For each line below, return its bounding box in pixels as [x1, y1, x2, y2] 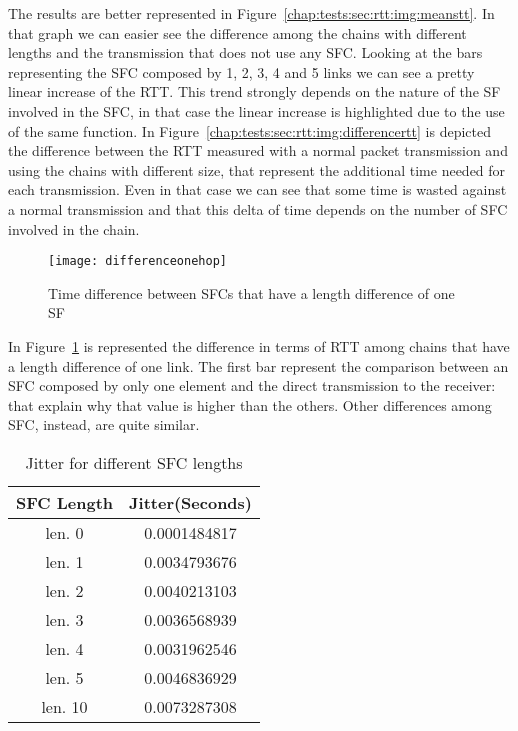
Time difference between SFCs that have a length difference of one [48, 282, 455, 303]
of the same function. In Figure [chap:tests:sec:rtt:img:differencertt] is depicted [8, 120, 491, 141]
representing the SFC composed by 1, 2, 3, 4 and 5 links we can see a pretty [8, 61, 475, 82]
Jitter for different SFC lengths [25, 450, 243, 474]
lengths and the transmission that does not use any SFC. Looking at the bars [8, 42, 483, 63]
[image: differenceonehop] [48, 254, 227, 269]
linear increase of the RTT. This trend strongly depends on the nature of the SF [8, 81, 501, 102]
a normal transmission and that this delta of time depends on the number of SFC [8, 198, 508, 219]
